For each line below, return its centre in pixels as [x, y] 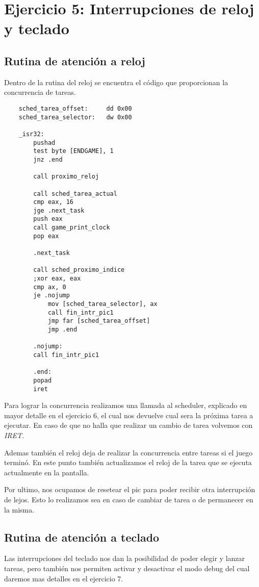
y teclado [37, 28]
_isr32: [31, 134]
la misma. [19, 509]
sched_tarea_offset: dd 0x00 [75, 108]
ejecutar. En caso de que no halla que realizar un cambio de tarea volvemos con [128, 425]
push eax [48, 219]
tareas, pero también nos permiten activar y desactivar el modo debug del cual [127, 568]
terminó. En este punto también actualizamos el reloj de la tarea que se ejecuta [128, 462]
